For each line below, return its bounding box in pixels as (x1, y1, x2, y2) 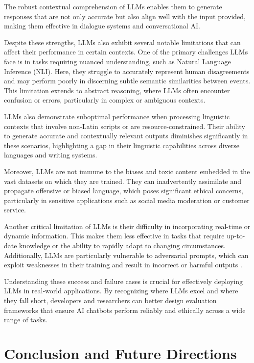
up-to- (227, 231, 245, 241)
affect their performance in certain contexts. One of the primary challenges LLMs (4, 47, 248, 57)
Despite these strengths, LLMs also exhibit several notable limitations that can (4, 37, 241, 47)
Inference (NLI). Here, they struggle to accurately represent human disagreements (4, 66, 250, 76)
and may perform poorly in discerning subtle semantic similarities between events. (4, 76, 251, 86)
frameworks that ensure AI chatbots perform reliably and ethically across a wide (4, 305, 246, 315)
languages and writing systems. (4, 150, 97, 160)
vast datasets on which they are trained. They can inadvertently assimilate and (4, 176, 242, 186)
